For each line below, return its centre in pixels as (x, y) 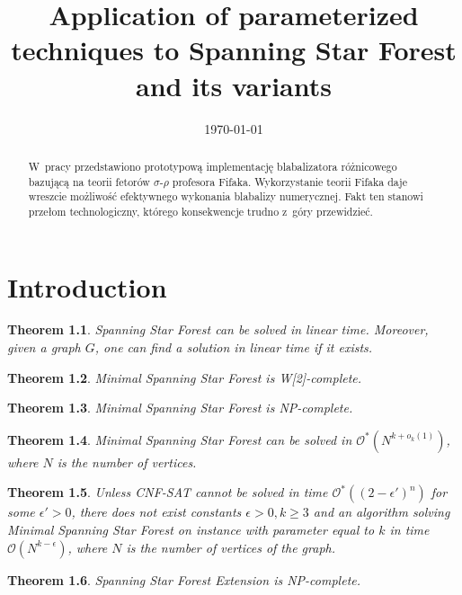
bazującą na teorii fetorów (89, 181)
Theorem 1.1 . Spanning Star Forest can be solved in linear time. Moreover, (218, 329)
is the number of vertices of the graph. (231, 547)
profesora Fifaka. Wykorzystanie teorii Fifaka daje (290, 181)
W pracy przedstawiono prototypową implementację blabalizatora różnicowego (213, 166)
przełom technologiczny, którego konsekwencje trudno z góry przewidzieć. (200, 211)
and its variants (234, 85)
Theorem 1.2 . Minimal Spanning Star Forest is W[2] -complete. (185, 377)
